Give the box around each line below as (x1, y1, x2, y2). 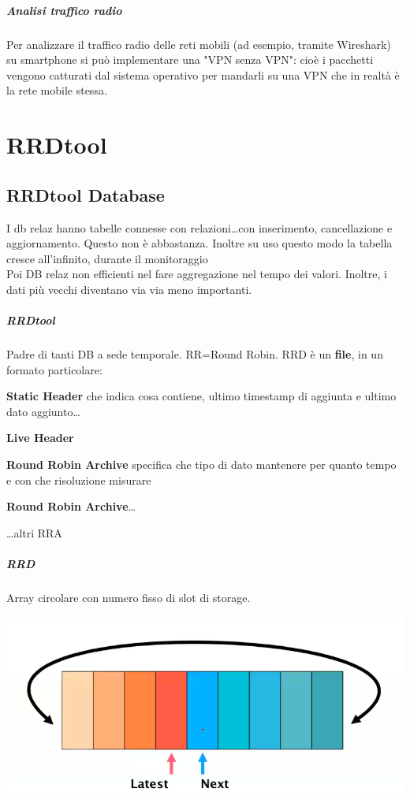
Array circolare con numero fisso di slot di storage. (6, 589, 251, 605)
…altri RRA (6, 524, 62, 541)
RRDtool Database (6, 182, 165, 206)
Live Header (6, 429, 74, 446)
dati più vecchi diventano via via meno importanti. (6, 281, 252, 297)
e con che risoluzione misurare (6, 471, 151, 488)
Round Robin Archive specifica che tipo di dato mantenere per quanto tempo (6, 456, 397, 473)
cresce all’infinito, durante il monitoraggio (6, 250, 208, 266)
